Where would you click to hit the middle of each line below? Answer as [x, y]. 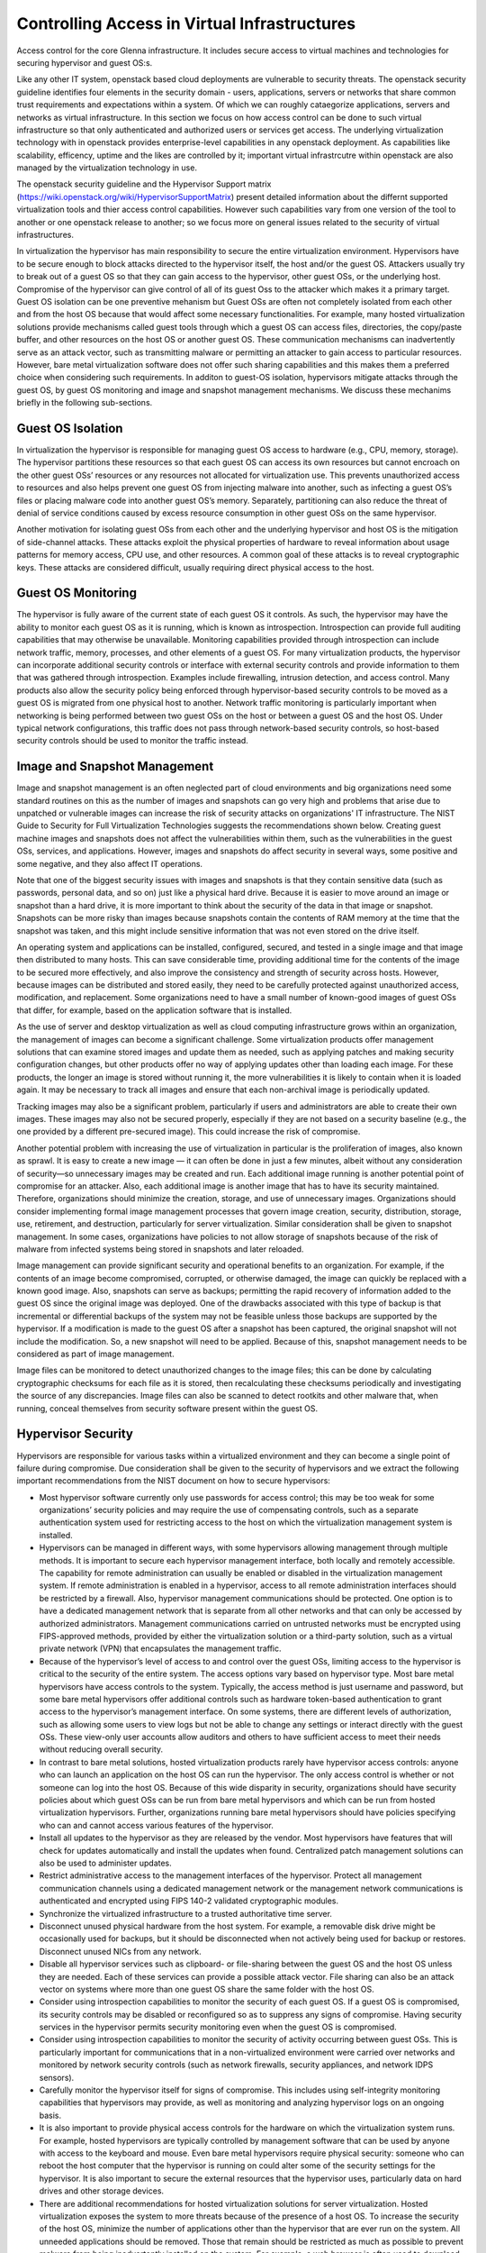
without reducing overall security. [101, 1749]
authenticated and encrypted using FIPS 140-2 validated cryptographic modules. [189, 1901]
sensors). [57, 2077]
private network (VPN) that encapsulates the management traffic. [161, 1648]
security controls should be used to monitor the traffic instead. [133, 741]
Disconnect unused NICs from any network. [120, 1951]
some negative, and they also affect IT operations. [109, 863]
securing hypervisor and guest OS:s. [85, 62]
